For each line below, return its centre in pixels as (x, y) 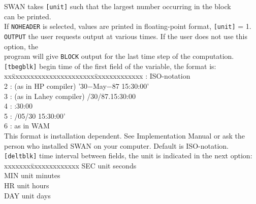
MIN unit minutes (32, 175)
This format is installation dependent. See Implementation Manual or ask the (125, 136)
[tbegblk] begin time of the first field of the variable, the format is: (110, 66)
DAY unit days (27, 195)
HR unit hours (27, 185)
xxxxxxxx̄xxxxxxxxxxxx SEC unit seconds (70, 165)
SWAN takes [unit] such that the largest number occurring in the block (118, 6)
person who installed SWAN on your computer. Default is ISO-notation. (116, 145)
